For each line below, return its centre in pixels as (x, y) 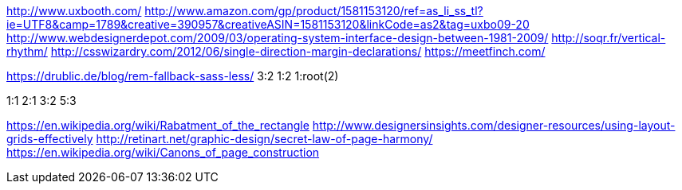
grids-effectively (50, 139)
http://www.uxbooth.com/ (74, 11)
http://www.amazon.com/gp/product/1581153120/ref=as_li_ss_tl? (314, 11)
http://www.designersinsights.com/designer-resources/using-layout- (494, 125)
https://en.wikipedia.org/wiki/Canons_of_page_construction (163, 152)
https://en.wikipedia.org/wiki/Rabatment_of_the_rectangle (158, 125)
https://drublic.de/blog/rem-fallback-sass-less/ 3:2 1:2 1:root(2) (173, 76)
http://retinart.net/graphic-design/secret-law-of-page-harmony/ (264, 139)
